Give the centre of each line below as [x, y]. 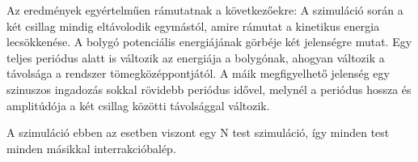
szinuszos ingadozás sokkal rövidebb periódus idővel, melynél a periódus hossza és [209, 89]
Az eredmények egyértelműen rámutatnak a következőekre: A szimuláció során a [205, 10]
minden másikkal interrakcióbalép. [91, 148]
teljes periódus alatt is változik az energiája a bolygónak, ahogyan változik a [196, 57]
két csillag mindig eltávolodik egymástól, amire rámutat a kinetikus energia [193, 26]
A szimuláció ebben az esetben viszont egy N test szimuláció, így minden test [198, 132]
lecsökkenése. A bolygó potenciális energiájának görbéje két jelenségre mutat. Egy [209, 42]
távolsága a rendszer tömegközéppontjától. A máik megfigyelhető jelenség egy [198, 73]
